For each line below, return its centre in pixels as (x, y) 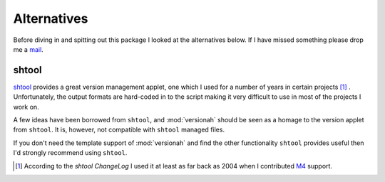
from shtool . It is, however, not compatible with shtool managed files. (119, 130)
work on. (26, 107)
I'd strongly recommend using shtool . (70, 153)
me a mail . (29, 49)
